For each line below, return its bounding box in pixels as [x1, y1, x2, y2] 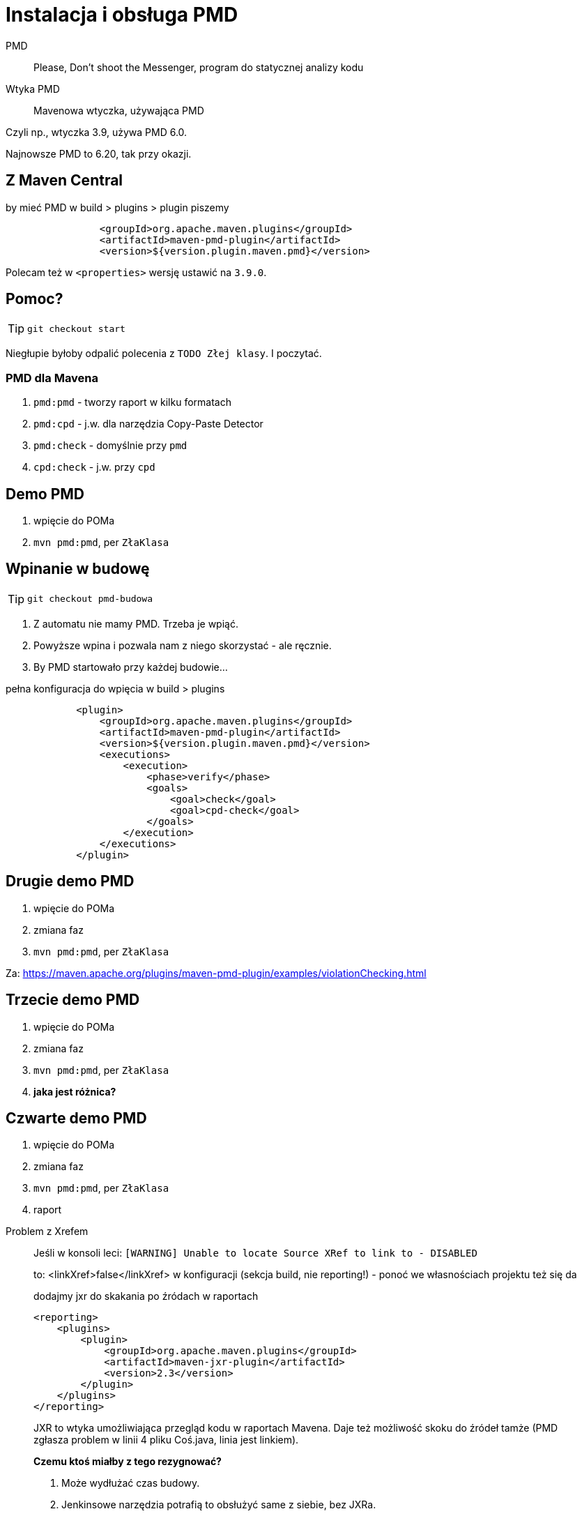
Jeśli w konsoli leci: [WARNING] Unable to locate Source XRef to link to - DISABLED [33, 1247, 477, 1259]
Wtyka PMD [6, 82, 60, 95]
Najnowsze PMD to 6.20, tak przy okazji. [6, 147, 192, 160]
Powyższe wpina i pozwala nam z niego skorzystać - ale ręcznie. [33, 639, 332, 651]
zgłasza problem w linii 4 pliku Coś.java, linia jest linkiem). [33, 1434, 299, 1446]
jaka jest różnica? [33, 1085, 116, 1098]
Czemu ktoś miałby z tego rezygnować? [33, 1455, 222, 1468]
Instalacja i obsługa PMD [6, 3, 238, 26]
